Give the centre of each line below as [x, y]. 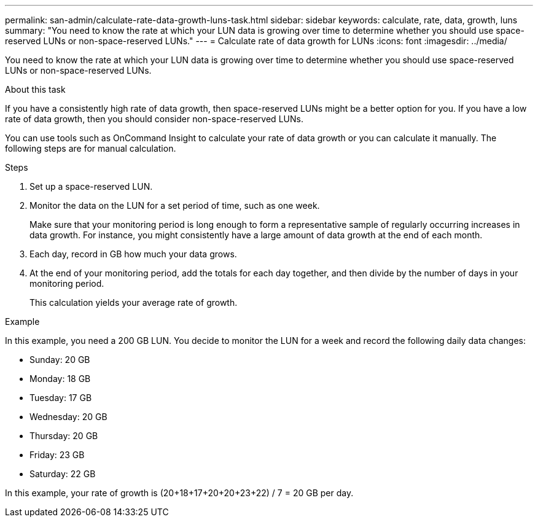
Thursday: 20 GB [64, 436]
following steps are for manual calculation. [91, 148]
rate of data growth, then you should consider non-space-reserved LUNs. [154, 119]
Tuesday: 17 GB [61, 398]
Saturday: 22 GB [63, 474]
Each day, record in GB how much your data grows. [133, 254]
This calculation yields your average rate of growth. [134, 302]
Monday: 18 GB [60, 379]
